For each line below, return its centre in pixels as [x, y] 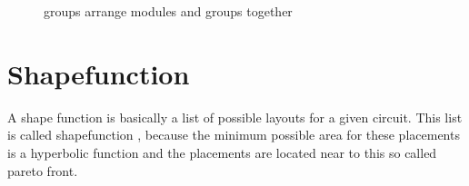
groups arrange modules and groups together [168, 11]
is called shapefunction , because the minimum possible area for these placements [234, 135]
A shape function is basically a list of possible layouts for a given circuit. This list [235, 117]
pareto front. [43, 170]
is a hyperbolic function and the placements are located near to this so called [222, 152]
